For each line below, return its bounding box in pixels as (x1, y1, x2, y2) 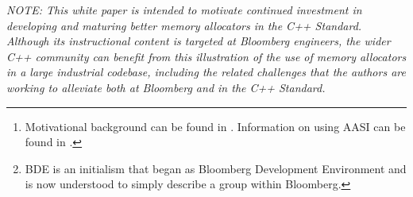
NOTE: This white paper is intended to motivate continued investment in (6, 2, 362, 17)
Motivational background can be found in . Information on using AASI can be (25, 118, 406, 134)
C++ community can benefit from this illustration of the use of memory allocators (6, 48, 407, 64)
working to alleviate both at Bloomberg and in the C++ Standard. (6, 79, 326, 95)
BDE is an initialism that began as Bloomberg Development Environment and (25, 160, 407, 176)
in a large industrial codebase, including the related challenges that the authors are (6, 64, 406, 80)
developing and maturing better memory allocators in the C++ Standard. (6, 17, 362, 33)
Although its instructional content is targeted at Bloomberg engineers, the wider (6, 33, 391, 49)
